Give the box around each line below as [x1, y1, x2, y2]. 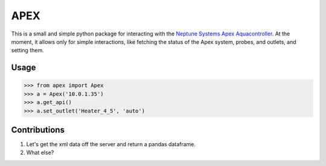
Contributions [11, 124, 65, 135]
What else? [26, 149, 54, 156]
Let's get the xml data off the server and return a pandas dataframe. [26, 141, 196, 147]
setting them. [11, 47, 45, 54]
